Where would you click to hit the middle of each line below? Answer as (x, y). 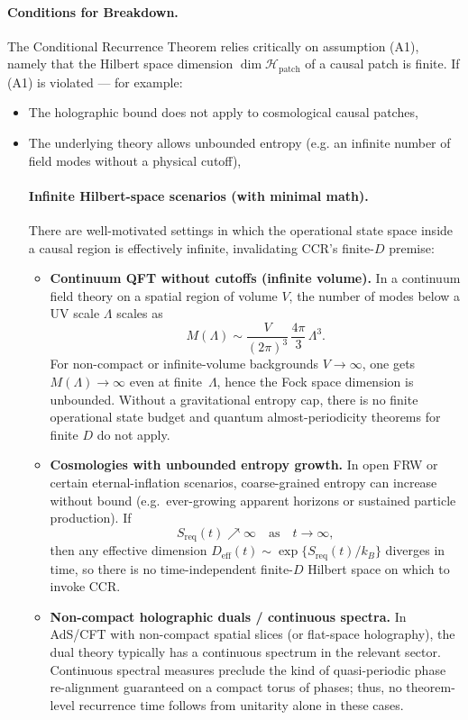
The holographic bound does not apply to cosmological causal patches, (223, 112)
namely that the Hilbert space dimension (120, 64)
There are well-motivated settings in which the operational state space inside (241, 230)
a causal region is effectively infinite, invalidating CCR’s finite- (201, 247)
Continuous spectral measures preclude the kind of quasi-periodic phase (248, 669)
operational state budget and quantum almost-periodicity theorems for (245, 417)
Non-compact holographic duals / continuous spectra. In (228, 616)
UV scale (75, 313)
